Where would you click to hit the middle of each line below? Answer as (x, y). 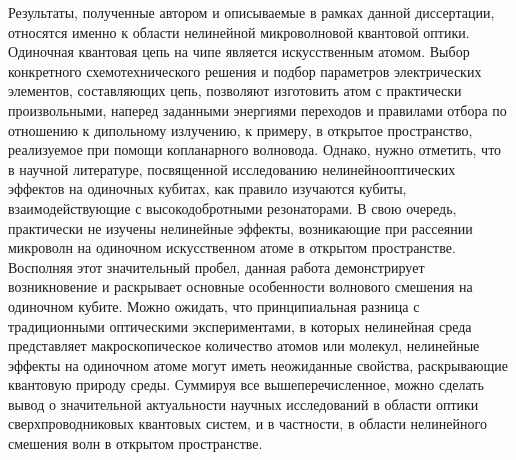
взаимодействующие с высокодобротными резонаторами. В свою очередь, (232, 207)
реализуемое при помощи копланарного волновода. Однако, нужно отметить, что (255, 149)
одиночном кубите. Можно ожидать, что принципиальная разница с (214, 305)
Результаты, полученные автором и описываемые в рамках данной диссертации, (251, 12)
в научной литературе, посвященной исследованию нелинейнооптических (232, 168)
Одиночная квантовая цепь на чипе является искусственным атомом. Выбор (239, 51)
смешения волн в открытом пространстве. (135, 443)
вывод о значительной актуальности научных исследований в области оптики (243, 403)
